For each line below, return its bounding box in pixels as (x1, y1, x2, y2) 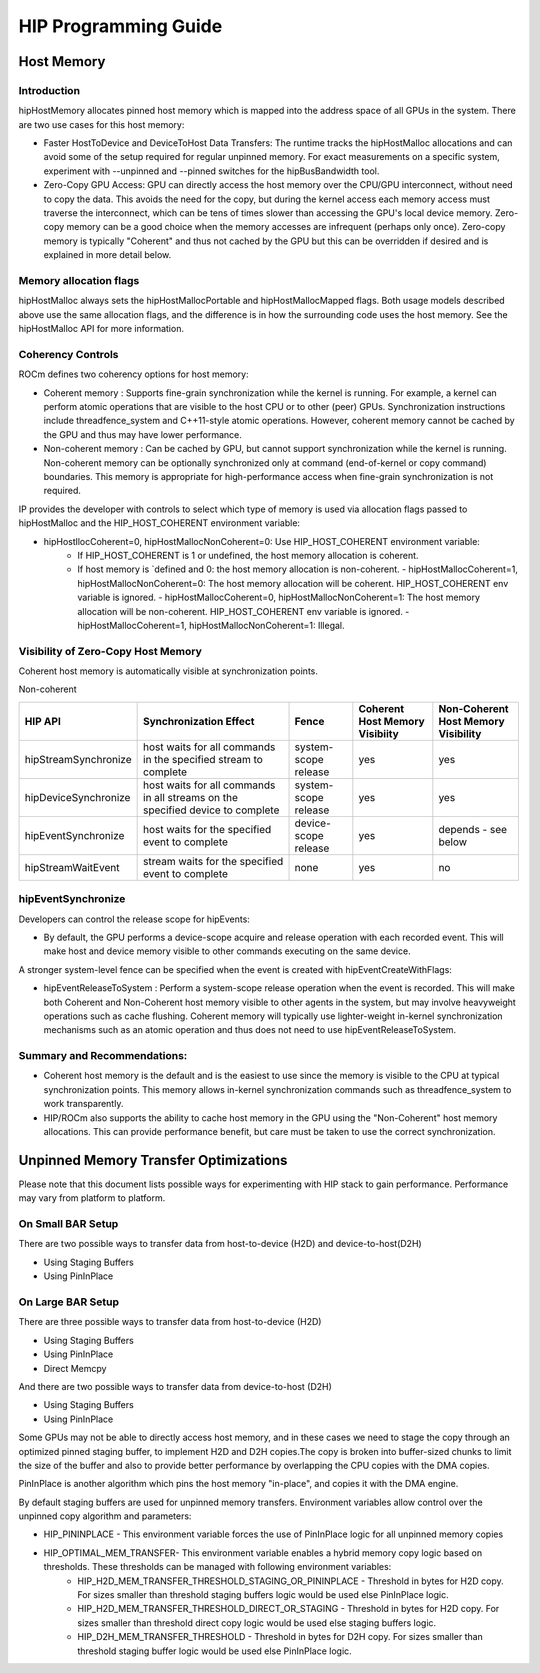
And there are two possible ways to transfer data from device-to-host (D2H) (18, 1380, 332, 1392)
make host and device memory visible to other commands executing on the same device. (43, 945, 411, 957)
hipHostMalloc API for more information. (18, 323, 185, 335)
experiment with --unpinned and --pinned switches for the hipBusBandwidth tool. (43, 165, 380, 177)
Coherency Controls (18, 347, 119, 361)
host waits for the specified (143, 822, 272, 836)
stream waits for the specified (143, 854, 284, 868)
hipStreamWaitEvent (24, 860, 120, 874)
